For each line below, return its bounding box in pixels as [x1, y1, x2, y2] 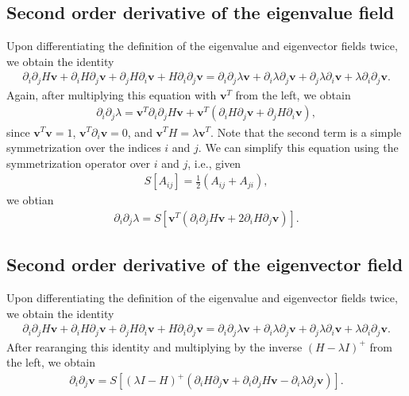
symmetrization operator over [6, 154, 151, 171]
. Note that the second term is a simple [210, 123, 402, 140]
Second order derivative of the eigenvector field [6, 252, 403, 277]
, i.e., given [187, 154, 241, 171]
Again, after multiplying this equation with [6, 86, 217, 103]
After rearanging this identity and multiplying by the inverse [6, 338, 303, 355]
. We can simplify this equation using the [198, 139, 399, 156]
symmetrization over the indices [6, 139, 161, 156]
